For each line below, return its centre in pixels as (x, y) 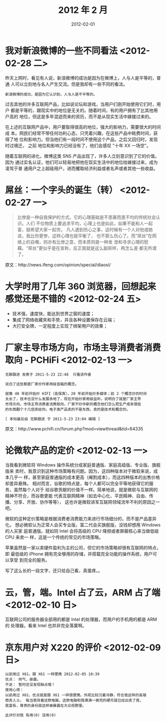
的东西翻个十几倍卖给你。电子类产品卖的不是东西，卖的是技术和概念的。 (68, 409)
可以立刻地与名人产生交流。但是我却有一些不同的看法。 (71, 84)
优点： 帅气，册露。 (23, 680)
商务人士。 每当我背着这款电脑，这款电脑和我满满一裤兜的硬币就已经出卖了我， (74, 701)
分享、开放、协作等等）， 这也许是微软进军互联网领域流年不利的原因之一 (87, 502)
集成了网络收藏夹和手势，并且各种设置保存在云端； (64, 320)
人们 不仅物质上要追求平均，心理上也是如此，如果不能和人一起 (89, 223)
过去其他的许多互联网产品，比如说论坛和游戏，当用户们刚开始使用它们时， (81, 104)
